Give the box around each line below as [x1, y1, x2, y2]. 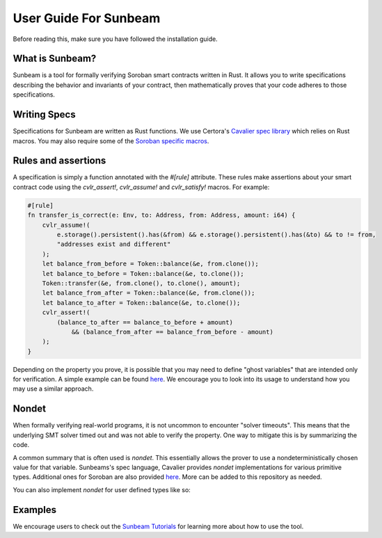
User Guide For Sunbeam [13, 10, 161, 26]
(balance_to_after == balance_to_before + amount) [56, 318, 233, 326]
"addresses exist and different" [56, 241, 171, 248]
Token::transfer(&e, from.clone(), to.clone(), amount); [42, 279, 241, 287]
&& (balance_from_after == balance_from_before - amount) [71, 327, 274, 336]
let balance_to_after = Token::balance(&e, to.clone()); [42, 299, 241, 307]
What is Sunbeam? [13, 53, 97, 65]
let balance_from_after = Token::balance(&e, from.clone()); [42, 289, 255, 297]
